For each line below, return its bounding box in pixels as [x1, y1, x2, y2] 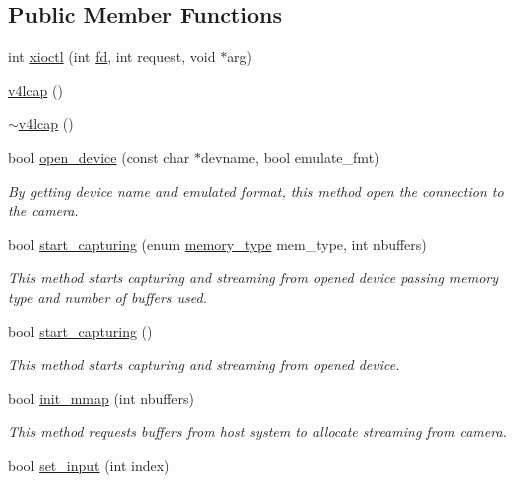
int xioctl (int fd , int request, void [8, 46, 216, 67]
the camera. [8, 200, 79, 221]
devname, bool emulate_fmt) [201, 146, 380, 167]
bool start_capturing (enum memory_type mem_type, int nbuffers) [8, 233, 427, 254]
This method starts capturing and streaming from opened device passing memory [8, 267, 499, 288]
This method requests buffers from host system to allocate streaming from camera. [8, 421, 507, 442]
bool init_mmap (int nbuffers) [8, 387, 195, 408]
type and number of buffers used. [8, 286, 207, 307]
